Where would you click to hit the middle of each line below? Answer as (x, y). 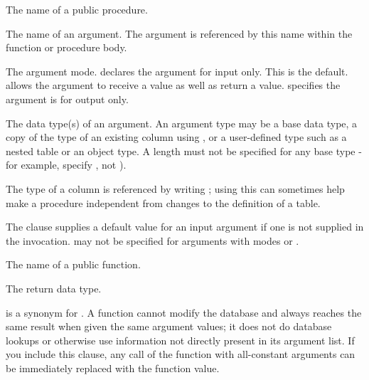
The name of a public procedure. (77, 9)
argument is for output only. (67, 99)
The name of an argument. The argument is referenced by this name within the (179, 33)
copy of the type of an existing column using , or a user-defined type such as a (176, 137)
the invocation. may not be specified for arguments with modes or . (153, 240)
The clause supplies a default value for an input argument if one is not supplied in (185, 227)
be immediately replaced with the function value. (113, 368)
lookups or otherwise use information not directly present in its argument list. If (180, 340)
